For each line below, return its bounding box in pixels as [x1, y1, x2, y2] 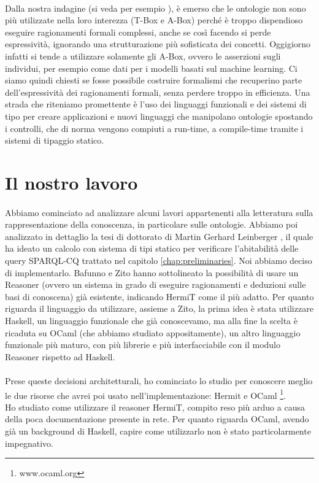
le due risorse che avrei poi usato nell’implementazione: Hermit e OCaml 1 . [5, 387, 286, 401]
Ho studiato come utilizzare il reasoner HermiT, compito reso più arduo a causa [5, 400, 305, 413]
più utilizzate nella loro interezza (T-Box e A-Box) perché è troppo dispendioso [5, 14, 303, 26]
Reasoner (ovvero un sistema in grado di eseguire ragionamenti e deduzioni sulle [5, 278, 306, 291]
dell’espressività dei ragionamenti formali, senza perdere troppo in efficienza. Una [5, 85, 310, 98]
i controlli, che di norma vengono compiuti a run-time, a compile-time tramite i [5, 122, 304, 134]
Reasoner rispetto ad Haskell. [5, 350, 115, 363]
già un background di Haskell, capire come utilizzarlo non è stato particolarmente [5, 425, 311, 438]
